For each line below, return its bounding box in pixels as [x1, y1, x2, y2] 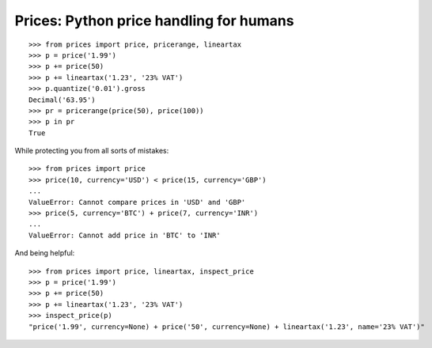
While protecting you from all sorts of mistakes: [14, 146, 169, 156]
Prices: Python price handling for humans [14, 12, 294, 29]
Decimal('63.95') [28, 95, 96, 104]
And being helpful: [14, 248, 75, 258]
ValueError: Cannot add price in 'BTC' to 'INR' [28, 230, 221, 240]
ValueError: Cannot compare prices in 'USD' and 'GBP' [28, 198, 246, 206]
